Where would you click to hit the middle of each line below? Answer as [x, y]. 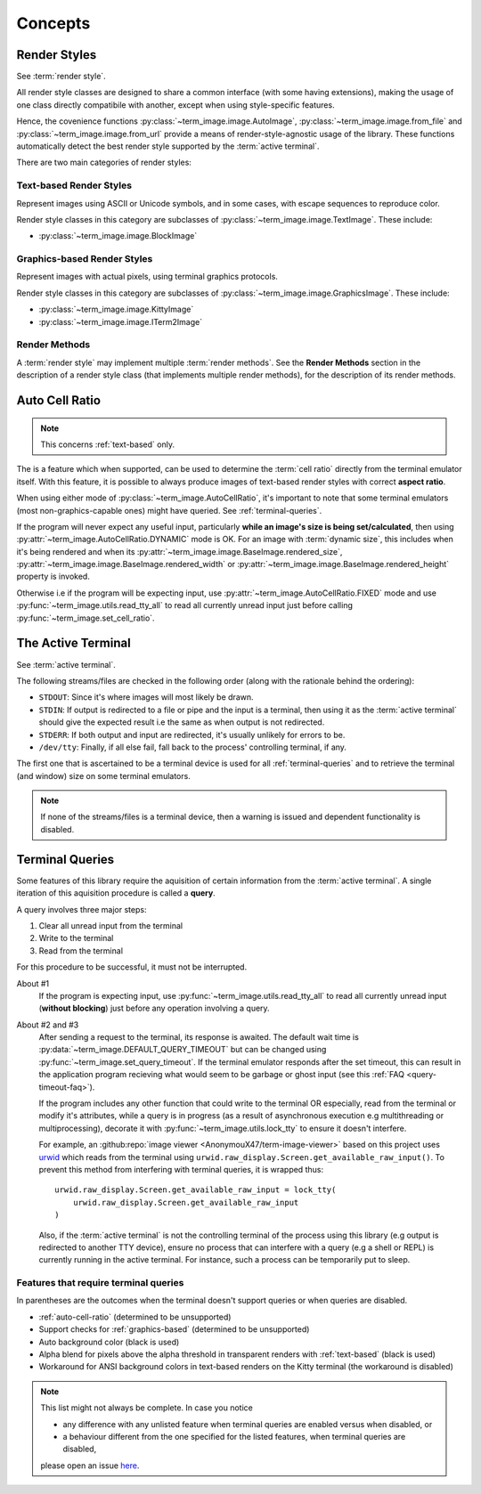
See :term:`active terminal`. [66, 664]
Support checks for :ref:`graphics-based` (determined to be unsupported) [174, 1329]
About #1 [33, 983]
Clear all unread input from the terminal [110, 925]
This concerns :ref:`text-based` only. [108, 444]
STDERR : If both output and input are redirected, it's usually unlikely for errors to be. [192, 735]
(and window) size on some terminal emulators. [103, 775]
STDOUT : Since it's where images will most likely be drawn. [146, 697]
